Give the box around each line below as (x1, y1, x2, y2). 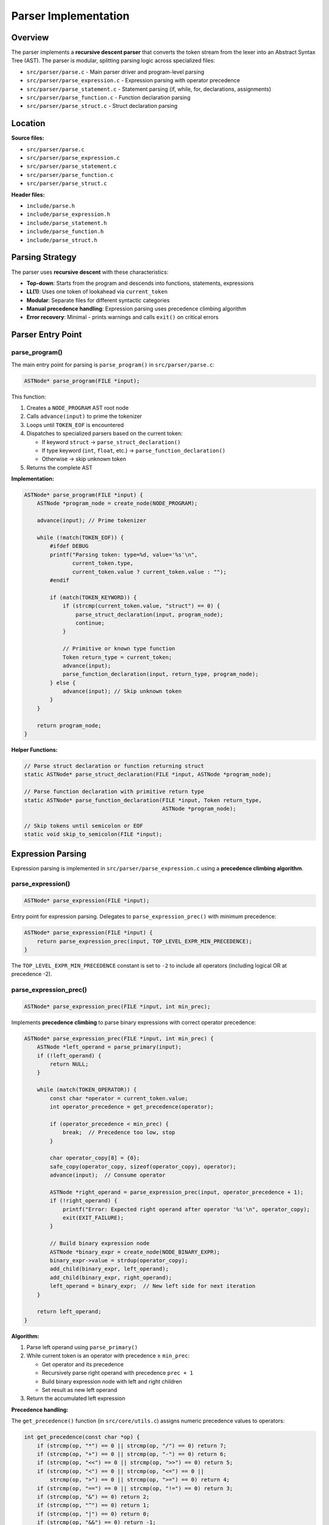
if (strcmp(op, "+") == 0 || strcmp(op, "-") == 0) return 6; (37, 1451, 227, 1457)
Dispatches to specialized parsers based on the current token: (26, 430, 183, 437)
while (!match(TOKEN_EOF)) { (37, 534, 124, 541)
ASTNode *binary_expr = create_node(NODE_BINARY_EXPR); (49, 1248, 221, 1255)
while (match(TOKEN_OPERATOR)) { (37, 1086, 137, 1093)
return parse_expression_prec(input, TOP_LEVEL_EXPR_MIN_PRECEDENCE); (37, 938, 253, 945)
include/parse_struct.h (26, 237, 97, 243)
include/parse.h (26, 203, 76, 210)
